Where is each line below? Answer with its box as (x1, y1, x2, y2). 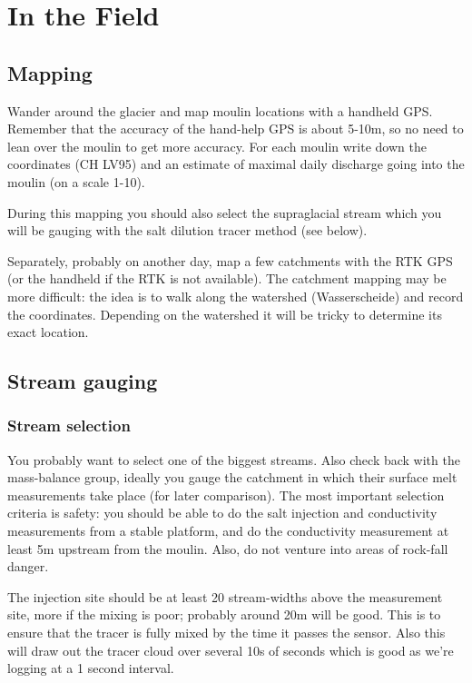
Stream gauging (7, 367, 158, 395)
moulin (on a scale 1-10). (7, 172, 145, 191)
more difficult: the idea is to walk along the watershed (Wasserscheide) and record (7, 286, 464, 305)
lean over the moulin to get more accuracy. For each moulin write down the (7, 136, 427, 155)
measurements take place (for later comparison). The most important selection (7, 485, 445, 504)
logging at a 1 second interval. (7, 658, 174, 678)
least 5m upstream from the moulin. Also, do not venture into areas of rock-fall (7, 539, 448, 558)
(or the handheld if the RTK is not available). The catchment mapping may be (7, 269, 447, 288)
